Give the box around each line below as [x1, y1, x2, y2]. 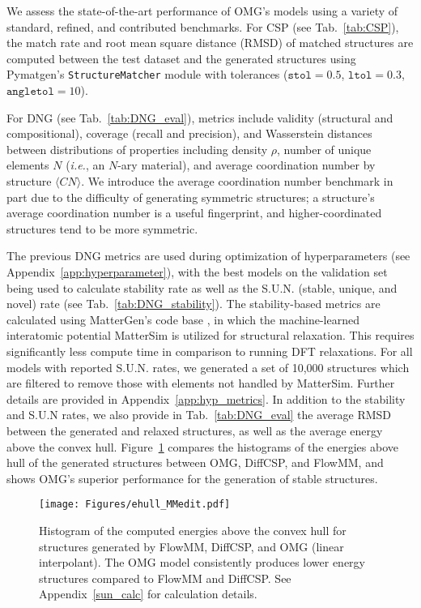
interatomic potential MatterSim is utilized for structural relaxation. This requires [6, 327, 415, 344]
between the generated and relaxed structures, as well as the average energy [6, 422, 383, 439]
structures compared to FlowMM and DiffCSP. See [39, 569, 291, 586]
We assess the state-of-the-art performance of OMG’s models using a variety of [6, 2, 398, 19]
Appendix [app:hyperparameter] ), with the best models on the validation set [6, 263, 388, 280]
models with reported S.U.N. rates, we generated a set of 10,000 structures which [6, 358, 410, 375]
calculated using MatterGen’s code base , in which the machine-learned [6, 310, 359, 328]
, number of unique [277, 140, 372, 157]
